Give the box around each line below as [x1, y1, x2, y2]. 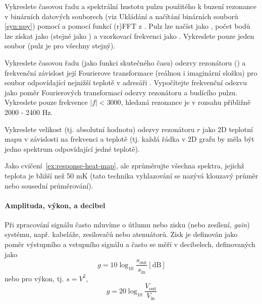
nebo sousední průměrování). [5, 180, 93, 191]
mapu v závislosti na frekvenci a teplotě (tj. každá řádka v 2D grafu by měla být [5, 134, 254, 144]
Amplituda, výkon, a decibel [5, 200, 106, 210]
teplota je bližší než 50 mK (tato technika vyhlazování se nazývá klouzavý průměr [5, 170, 258, 180]
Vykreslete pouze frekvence [5, 97, 88, 107]
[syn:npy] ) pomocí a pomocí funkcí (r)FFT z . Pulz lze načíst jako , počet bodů [5, 21, 250, 31]
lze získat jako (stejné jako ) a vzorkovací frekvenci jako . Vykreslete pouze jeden [5, 30, 254, 41]
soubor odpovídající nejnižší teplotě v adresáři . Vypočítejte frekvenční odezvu [5, 77, 247, 88]
